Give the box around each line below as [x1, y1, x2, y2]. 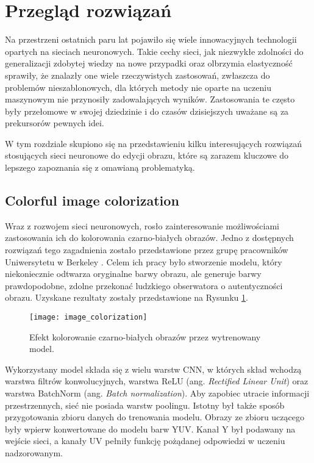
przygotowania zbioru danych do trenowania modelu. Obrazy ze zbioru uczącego [5, 411, 304, 423]
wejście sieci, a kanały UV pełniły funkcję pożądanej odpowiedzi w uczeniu [5, 434, 285, 447]
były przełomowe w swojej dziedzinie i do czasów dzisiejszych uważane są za [5, 104, 289, 117]
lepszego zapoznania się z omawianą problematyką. [5, 161, 195, 174]
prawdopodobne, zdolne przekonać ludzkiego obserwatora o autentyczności [5, 279, 283, 292]
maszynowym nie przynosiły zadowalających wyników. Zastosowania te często [5, 93, 295, 106]
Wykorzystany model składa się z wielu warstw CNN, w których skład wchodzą [5, 362, 302, 375]
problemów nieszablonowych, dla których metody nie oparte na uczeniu [5, 81, 271, 93]
